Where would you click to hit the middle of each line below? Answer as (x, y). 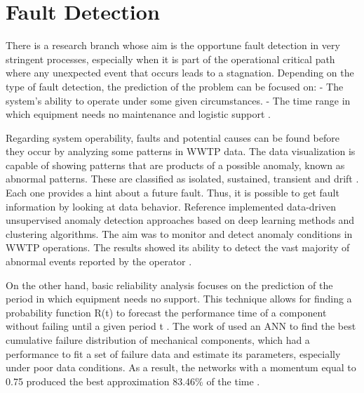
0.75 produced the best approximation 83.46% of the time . (133, 381)
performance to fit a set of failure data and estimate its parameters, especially (173, 353)
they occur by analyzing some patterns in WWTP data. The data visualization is (181, 151)
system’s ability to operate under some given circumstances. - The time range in (178, 100)
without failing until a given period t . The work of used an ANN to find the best (181, 326)
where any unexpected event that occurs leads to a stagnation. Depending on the (180, 73)
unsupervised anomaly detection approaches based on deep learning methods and (180, 220)
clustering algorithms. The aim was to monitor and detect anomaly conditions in (179, 233)
